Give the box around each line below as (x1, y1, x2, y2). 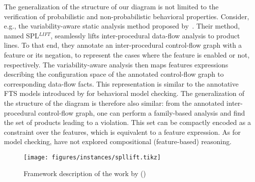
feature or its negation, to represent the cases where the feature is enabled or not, (4, 49, 250, 60)
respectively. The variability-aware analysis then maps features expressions (4, 59, 228, 69)
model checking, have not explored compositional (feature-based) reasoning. (4, 136, 232, 147)
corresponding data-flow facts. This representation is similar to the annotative (4, 78, 239, 89)
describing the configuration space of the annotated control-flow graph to (4, 69, 224, 79)
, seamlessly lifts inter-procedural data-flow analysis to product (51, 30, 240, 40)
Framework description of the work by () (24, 168, 146, 178)
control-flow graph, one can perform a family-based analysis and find (38, 107, 245, 118)
